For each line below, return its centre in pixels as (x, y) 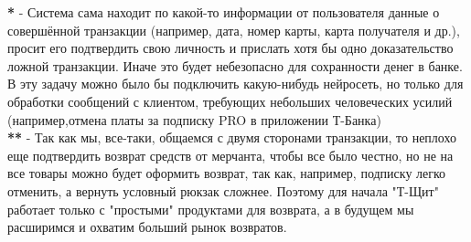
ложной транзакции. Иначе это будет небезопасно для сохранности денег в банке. (235, 65)
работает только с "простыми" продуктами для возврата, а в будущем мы (211, 209)
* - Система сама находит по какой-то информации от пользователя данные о (224, 12)
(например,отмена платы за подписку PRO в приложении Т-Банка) (194, 119)
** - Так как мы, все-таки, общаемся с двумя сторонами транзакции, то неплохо (232, 137)
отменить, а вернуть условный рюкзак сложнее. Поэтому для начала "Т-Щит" (223, 190)
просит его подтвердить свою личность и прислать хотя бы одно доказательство (230, 48)
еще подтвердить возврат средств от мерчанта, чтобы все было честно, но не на (230, 155)
